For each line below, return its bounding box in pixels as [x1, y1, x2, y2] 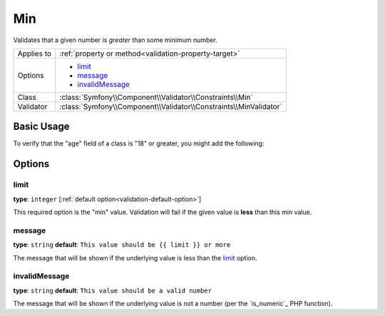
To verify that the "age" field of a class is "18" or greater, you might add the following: [13, 139, 265, 148]
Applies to [17, 49, 52, 58]
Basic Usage [13, 121, 70, 133]
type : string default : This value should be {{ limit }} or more [13, 240, 231, 249]
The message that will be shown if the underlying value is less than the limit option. [13, 253, 257, 262]
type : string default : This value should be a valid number [13, 286, 212, 295]
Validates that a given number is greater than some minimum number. [13, 36, 217, 44]
